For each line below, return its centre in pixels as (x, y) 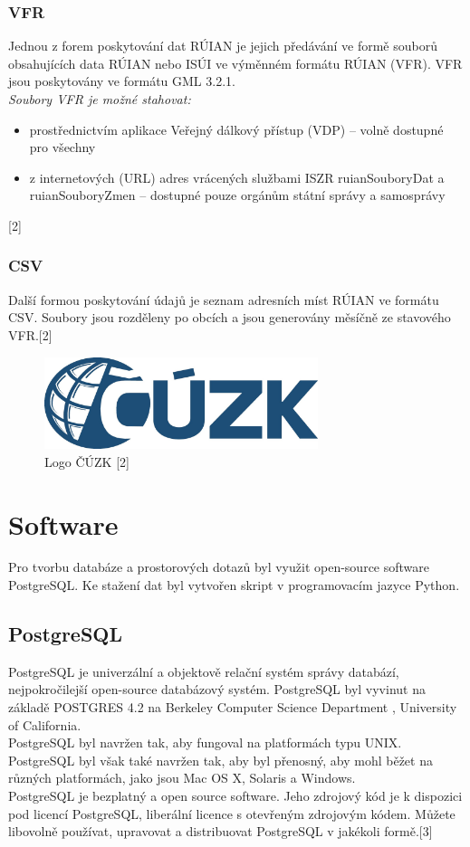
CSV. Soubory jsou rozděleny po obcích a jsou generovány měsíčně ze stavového (230, 317)
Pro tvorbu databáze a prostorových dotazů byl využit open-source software (219, 567)
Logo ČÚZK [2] (87, 461)
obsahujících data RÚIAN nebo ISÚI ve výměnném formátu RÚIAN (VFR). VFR (235, 63)
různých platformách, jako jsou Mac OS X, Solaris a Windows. (182, 778)
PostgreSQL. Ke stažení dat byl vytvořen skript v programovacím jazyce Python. (234, 585)
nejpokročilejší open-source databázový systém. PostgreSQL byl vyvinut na (217, 689)
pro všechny (62, 147)
